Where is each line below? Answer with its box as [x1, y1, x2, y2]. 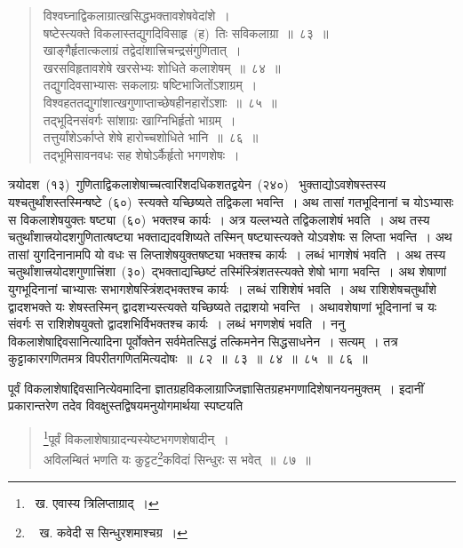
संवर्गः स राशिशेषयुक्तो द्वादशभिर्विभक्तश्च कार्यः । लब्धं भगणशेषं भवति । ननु [8, 314, 345, 333]
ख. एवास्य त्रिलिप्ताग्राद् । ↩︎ [35, 493, 159, 512]
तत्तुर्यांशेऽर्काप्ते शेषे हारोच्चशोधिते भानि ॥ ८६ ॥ [43, 128, 259, 147]
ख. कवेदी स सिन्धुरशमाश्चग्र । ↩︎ [39, 523, 188, 542]
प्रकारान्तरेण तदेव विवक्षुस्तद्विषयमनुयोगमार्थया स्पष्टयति [8, 396, 243, 415]
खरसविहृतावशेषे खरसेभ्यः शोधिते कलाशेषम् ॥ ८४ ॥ [43, 58, 281, 76]
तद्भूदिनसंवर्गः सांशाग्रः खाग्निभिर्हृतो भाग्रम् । [43, 110, 236, 129]
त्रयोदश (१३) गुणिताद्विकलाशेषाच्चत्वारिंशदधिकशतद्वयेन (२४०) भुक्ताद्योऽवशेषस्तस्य [8, 175, 387, 194]
